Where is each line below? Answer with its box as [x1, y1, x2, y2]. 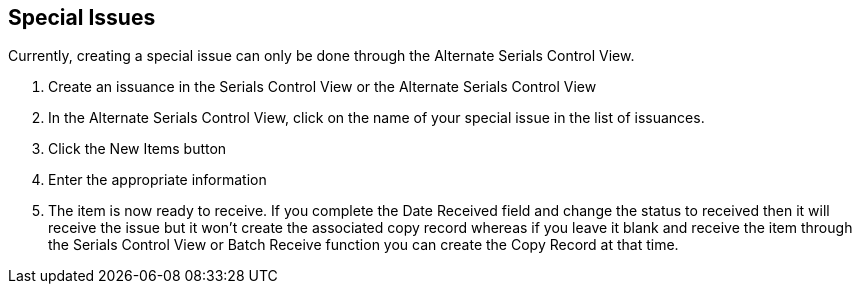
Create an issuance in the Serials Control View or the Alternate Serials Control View [48, 78, 597, 96]
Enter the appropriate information [48, 171, 267, 189]
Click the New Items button [48, 140, 227, 158]
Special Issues [8, 5, 156, 30]
